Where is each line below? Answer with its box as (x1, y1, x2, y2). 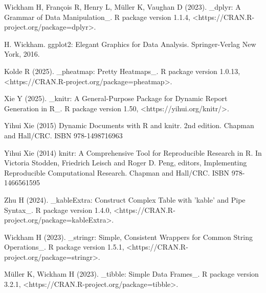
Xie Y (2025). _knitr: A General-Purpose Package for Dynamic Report (4, 93, 228, 104)
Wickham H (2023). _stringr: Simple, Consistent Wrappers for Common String (4, 231, 253, 242)
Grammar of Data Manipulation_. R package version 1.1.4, (4, 11, 190, 22)
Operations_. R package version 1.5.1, (4, 241, 124, 252)
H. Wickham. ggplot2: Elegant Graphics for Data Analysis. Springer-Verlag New (4, 38, 256, 49)
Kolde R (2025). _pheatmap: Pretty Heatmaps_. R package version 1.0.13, (4, 65, 240, 76)
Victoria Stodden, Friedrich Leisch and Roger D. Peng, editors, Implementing (4, 157, 247, 168)
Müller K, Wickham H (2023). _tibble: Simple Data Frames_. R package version (4, 268, 259, 279)
